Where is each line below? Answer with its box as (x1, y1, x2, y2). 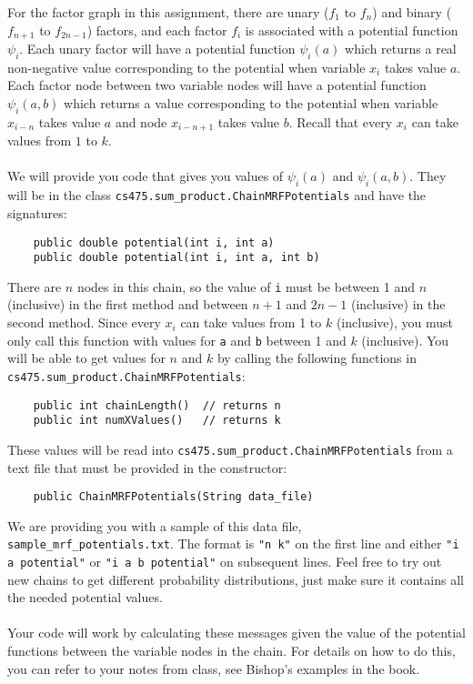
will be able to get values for (7, 348, 166, 367)
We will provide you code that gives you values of (7, 166, 284, 186)
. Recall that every (288, 112, 393, 131)
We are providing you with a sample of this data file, (7, 516, 302, 535)
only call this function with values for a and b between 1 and (7, 330, 347, 349)
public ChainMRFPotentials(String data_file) (33, 490, 314, 504)
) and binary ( (372, 3, 452, 21)
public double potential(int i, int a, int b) (33, 251, 320, 265)
